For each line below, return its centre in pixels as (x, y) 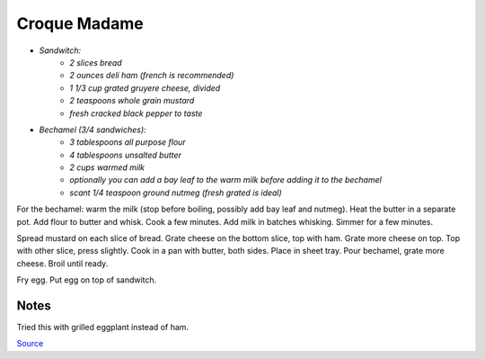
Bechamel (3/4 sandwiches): (93, 130)
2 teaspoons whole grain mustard (132, 101)
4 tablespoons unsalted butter (125, 155)
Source (30, 344)
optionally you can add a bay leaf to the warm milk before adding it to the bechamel (225, 180)
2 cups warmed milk (107, 167)
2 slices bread (96, 62)
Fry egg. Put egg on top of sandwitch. (87, 280)
